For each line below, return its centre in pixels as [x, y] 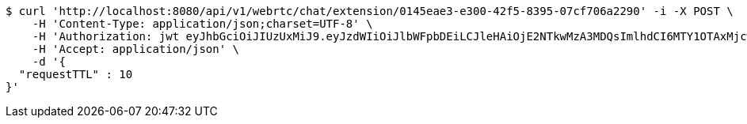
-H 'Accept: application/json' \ [136, 49]
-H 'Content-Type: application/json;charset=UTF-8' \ [202, 24]
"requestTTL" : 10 [76, 74]
